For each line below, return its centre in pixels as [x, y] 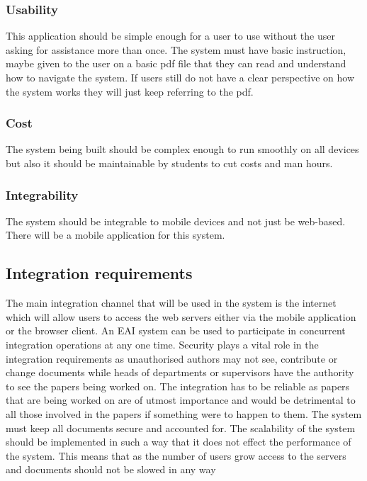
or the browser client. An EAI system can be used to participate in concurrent [176, 330]
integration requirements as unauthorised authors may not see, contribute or [172, 358]
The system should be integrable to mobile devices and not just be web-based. [176, 221]
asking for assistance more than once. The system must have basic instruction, [176, 49]
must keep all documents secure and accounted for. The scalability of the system [181, 428]
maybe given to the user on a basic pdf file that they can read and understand [176, 63]
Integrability [42, 194]
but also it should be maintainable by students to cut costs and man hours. [169, 163]
